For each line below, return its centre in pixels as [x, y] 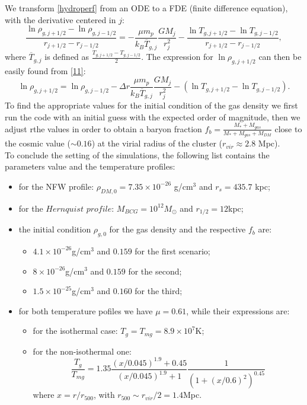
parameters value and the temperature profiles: [90, 166]
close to [288, 128]
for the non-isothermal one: [82, 351]
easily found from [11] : [45, 70]
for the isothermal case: [75, 331]
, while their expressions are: [238, 310]
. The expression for [177, 57]
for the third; [159, 291]
